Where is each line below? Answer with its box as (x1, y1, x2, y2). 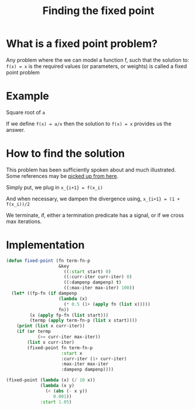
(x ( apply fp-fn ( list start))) (29, 312, 109, 318)
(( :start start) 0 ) (63, 268, 111, 275)
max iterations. (6, 218, 42, 225)
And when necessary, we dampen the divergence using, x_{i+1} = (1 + (6, 195, 180, 202)
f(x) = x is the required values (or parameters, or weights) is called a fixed (6, 63, 187, 70)
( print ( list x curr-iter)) (16, 323, 85, 329)
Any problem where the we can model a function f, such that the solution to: (6, 56, 189, 63)
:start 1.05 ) (40, 399, 72, 405)
